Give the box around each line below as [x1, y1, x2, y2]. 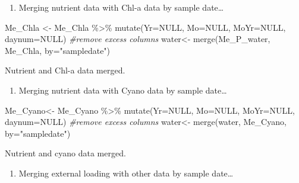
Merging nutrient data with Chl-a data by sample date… [18, 1, 224, 13]
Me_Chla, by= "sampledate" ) [5, 44, 111, 56]
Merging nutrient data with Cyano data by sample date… [18, 84, 227, 96]
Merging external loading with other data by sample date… [18, 166, 234, 179]
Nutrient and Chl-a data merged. [5, 64, 125, 76]
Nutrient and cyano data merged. [5, 147, 126, 159]
